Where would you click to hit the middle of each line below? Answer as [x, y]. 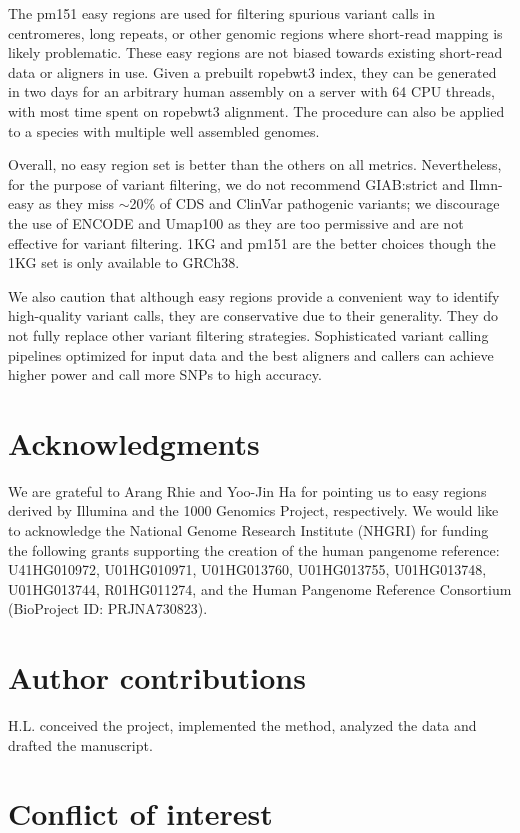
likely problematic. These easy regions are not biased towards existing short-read [255, 52]
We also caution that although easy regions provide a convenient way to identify [254, 295]
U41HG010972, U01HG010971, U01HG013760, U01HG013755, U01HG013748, [247, 569]
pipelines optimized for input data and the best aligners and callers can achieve [251, 354]
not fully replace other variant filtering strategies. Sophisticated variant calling [248, 334]
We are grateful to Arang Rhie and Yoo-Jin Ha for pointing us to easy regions [247, 490]
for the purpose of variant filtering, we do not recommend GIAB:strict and [236, 183]
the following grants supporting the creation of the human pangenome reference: [254, 549]
